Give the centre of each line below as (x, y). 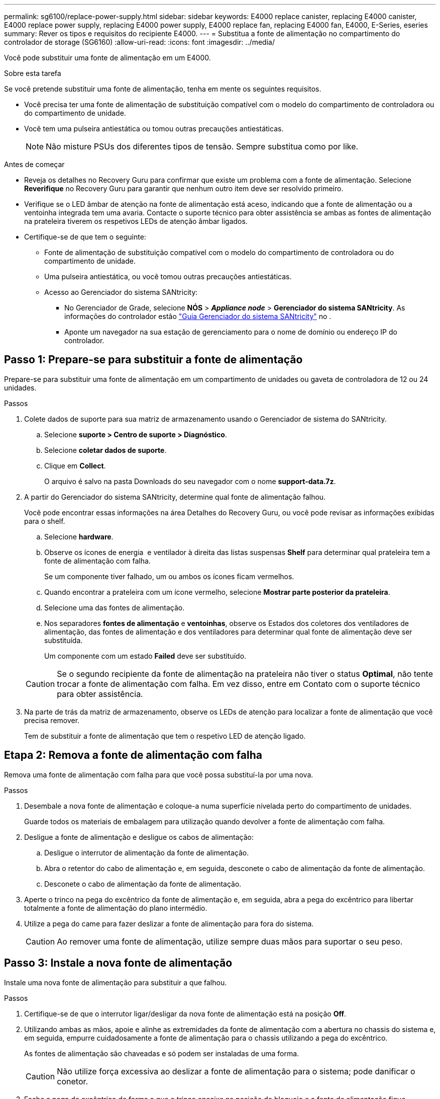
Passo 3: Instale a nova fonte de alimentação (118, 963)
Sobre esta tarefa (33, 73)
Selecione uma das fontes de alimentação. (115, 607)
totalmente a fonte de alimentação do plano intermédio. (116, 908)
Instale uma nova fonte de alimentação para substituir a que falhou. (116, 982)
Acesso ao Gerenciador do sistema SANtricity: (121, 292)
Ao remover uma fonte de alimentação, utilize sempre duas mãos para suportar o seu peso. (230, 941)
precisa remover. (52, 720)
